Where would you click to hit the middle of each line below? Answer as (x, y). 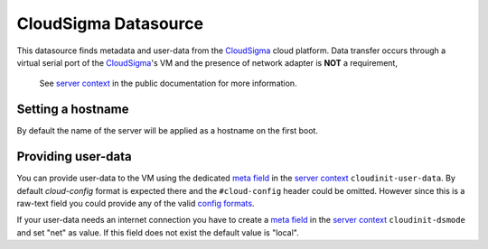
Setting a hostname (73, 110)
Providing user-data (75, 157)
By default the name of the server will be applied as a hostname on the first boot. (167, 131)
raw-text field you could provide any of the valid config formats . (136, 203)
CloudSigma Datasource (110, 23)
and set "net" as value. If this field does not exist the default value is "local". (158, 232)
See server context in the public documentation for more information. (168, 83)
